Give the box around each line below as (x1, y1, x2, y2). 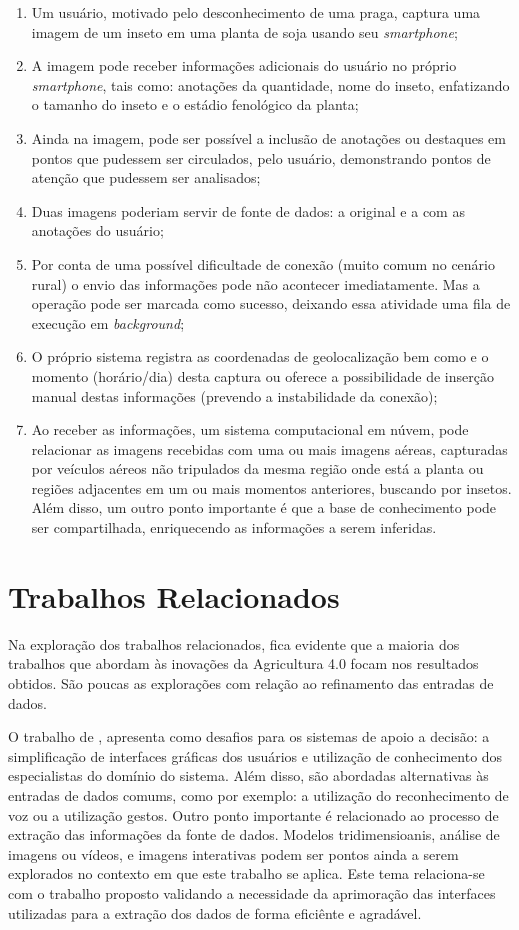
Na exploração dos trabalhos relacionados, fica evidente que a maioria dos (8, 633, 460, 654)
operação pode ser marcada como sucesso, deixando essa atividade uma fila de (31, 293, 511, 314)
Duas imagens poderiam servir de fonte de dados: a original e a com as (31, 200, 465, 221)
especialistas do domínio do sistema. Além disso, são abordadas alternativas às (8, 765, 489, 786)
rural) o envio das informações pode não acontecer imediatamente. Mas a (31, 273, 480, 294)
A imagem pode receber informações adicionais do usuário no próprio (31, 55, 457, 76)
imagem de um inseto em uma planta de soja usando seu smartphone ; (31, 21, 458, 42)
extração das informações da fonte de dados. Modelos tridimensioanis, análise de (8, 824, 500, 845)
